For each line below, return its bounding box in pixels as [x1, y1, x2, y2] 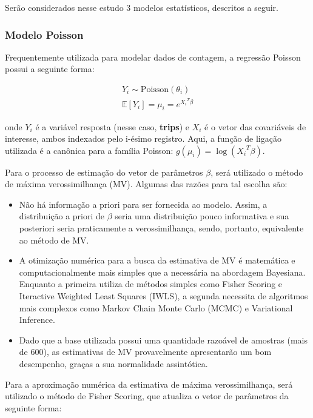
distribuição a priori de [19, 210, 105, 222]
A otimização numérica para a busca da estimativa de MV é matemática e [19, 254, 295, 267]
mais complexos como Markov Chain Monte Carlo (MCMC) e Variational [19, 301, 293, 314]
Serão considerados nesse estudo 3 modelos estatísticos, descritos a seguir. [5, 1, 278, 13]
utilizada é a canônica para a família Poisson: [5, 144, 173, 156]
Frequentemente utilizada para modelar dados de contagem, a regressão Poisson [5, 50, 301, 63]
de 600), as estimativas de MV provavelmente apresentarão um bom [19, 345, 272, 358]
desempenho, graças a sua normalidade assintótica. [19, 357, 208, 370]
